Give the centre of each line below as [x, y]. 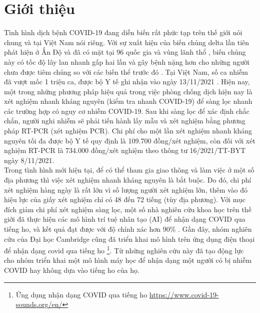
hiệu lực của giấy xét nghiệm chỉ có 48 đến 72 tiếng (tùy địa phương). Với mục [125, 199]
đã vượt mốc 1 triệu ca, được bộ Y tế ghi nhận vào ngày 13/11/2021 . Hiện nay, [127, 82]
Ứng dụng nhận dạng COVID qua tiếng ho [81, 294]
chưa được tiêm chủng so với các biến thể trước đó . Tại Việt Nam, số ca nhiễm [126, 71]
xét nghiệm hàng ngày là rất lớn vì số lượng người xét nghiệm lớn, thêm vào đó [126, 189]
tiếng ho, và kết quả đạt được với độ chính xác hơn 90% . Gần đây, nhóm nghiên [128, 229]
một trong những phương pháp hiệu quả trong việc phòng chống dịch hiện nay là [128, 91]
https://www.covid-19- [184, 294]
